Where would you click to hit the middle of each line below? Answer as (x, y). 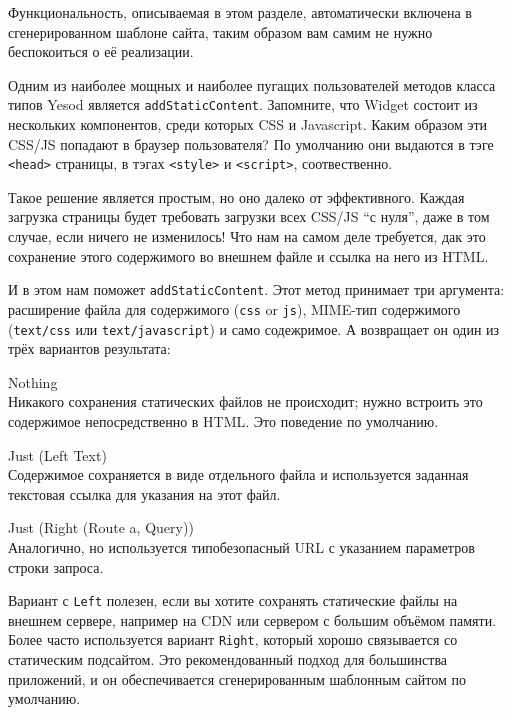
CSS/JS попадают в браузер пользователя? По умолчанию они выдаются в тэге (251, 143)
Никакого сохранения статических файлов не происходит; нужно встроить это (245, 401)
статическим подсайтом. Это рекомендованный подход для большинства (228, 659)
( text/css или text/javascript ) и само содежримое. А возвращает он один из (254, 328)
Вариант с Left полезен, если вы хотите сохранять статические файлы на (233, 600)
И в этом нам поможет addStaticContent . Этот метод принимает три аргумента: (256, 289)
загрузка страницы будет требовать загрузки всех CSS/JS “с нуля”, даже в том (249, 216)
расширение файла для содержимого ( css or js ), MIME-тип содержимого (234, 308)
